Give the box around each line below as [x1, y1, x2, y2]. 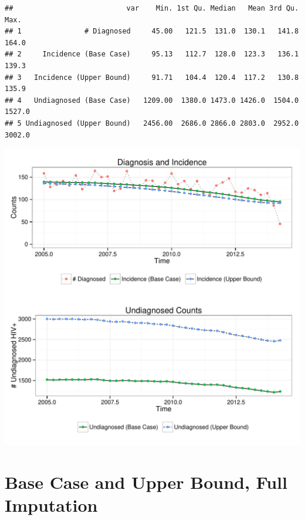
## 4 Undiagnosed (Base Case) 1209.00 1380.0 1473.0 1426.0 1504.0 [5, 96, 299, 105]
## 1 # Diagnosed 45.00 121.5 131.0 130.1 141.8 [5, 27, 299, 36]
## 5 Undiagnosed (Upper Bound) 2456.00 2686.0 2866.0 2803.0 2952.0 [5, 119, 299, 128]
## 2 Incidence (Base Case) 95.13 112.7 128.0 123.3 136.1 [5, 50, 299, 59]
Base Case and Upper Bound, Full [5, 469, 287, 494]
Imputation [5, 493, 98, 517]
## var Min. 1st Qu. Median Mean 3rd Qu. [5, 4, 299, 12]
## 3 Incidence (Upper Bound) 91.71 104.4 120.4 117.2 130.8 [5, 73, 299, 82]
